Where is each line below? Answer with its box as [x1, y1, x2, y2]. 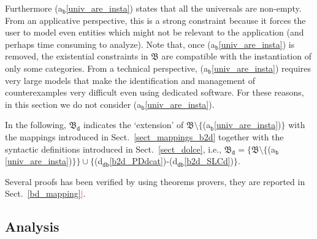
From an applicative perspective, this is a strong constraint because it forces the [5, 13, 306, 26]
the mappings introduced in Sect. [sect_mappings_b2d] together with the [5, 130, 284, 143]
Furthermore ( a [5, 2, 63, 14]
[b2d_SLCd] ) [184, 154, 234, 167]
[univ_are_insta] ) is [218, 37, 295, 50]
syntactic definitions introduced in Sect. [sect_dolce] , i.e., [5, 142, 222, 155]
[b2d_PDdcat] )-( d [109, 154, 178, 167]
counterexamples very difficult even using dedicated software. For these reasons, [5, 86, 304, 99]
